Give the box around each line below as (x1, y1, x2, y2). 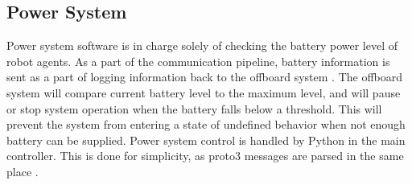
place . (6, 162, 39, 179)
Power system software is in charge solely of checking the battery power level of (6, 37, 398, 54)
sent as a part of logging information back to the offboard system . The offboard (6, 68, 403, 85)
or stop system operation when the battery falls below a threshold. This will (6, 100, 382, 117)
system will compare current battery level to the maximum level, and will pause (6, 84, 401, 101)
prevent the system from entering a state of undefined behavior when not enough (6, 116, 406, 133)
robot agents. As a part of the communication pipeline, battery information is (6, 52, 390, 69)
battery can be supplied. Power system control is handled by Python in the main (6, 131, 406, 148)
